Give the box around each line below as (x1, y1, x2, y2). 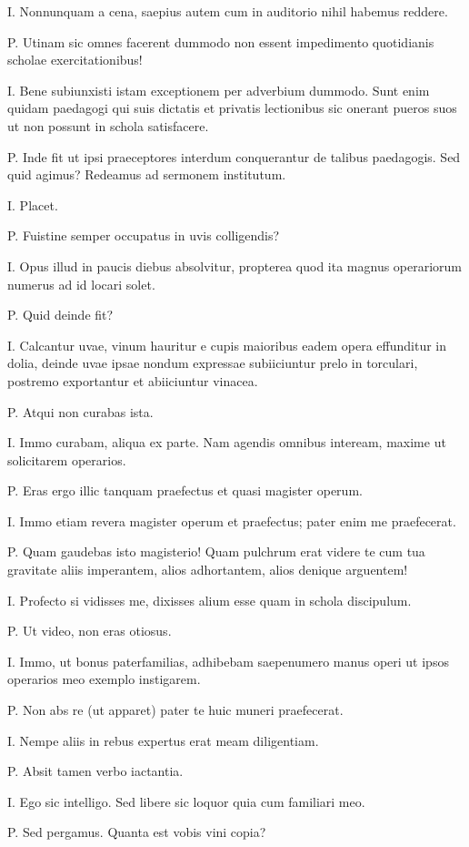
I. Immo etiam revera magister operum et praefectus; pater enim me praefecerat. (7, 511, 456, 530)
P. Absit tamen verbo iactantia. (7, 761, 184, 781)
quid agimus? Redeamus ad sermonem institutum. (7, 165, 286, 184)
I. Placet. (7, 195, 58, 214)
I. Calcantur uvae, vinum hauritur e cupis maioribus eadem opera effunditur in (7, 335, 447, 354)
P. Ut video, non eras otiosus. (7, 621, 172, 640)
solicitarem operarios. (7, 450, 126, 469)
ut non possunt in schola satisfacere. (7, 116, 209, 135)
